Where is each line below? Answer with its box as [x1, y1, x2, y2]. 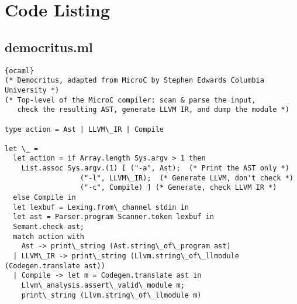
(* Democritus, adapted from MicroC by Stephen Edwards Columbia [5, 76, 264, 85]
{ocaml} [5, 66, 34, 75]
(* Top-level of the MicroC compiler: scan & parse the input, [5, 95, 256, 104]
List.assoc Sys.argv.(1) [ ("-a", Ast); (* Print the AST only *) [21, 164, 289, 173]
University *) [5, 86, 60, 94]
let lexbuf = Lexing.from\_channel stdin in [13, 203, 189, 211]
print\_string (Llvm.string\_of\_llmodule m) [21, 291, 202, 299]
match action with [13, 232, 85, 241]
